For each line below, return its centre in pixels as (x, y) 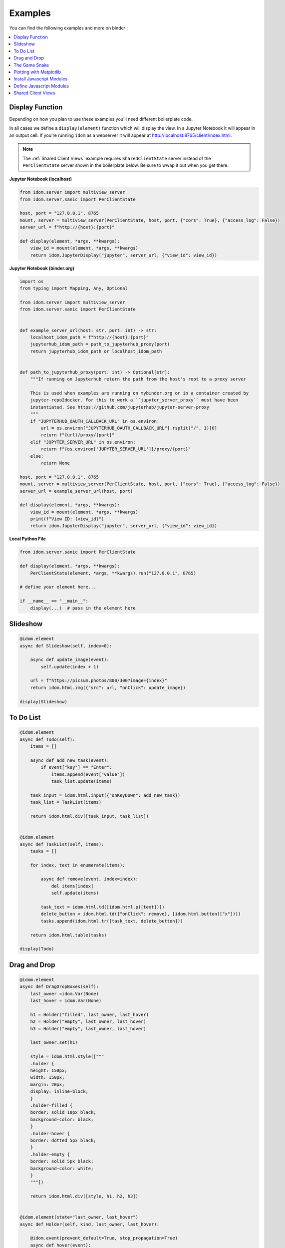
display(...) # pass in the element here (83, 608)
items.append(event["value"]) (88, 774)
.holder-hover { (50, 1133)
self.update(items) (75, 893)
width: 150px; (47, 1078)
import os (32, 281)
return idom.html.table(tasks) (68, 935)
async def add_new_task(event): (70, 760)
